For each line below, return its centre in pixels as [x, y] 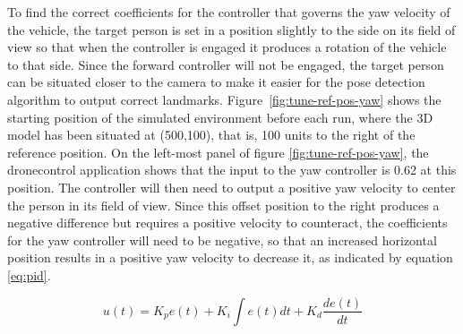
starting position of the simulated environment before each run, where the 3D [220, 117]
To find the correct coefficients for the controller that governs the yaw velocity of [229, 12]
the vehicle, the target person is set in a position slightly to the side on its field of [231, 29]
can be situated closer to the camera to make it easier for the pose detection [216, 82]
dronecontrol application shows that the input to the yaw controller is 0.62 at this [232, 170]
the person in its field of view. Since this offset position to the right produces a [223, 205]
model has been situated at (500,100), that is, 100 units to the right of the [211, 135]
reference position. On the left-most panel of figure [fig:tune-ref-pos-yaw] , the [218, 152]
